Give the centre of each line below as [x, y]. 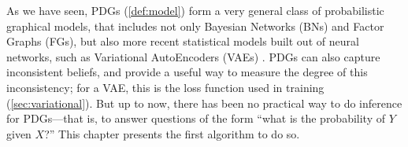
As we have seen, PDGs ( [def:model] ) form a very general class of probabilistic [195, 10]
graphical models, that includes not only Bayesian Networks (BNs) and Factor [195, 26]
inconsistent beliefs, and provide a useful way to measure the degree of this [187, 72]
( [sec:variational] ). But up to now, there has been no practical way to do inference [204, 103]
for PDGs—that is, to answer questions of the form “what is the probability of [196, 118]
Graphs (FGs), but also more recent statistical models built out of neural [183, 41]
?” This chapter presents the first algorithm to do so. [172, 133]
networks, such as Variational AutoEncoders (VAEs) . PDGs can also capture [193, 56]
